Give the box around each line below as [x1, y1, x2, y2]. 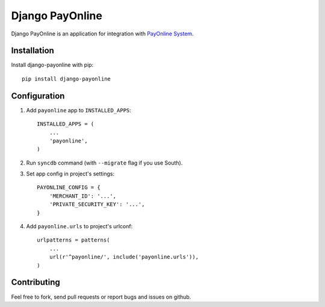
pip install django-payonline [22, 75, 111, 82]
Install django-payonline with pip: [11, 61, 94, 68]
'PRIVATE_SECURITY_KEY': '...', [49, 201, 145, 208]
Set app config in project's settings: [26, 170, 115, 177]
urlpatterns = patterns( [37, 237, 110, 243]
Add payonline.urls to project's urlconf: [26, 223, 133, 230]
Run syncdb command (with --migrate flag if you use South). [26, 159, 183, 166]
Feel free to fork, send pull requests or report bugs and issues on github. [11, 293, 191, 300]
